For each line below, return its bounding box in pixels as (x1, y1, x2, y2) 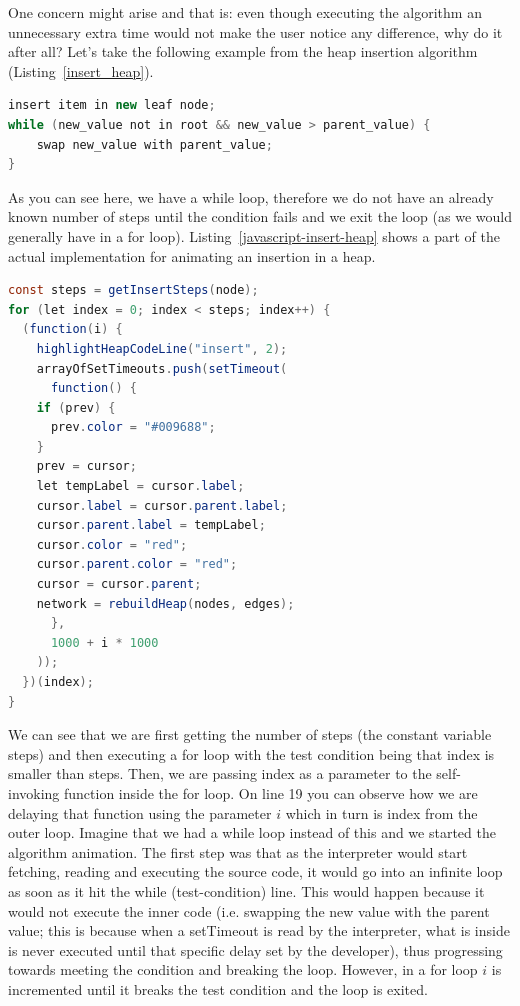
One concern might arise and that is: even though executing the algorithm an (8, 2, 482, 22)
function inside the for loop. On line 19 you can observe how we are (64, 782, 478, 803)
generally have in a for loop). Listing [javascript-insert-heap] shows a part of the (8, 225, 500, 246)
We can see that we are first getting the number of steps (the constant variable (8, 724, 492, 745)
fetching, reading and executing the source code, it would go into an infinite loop (8, 861, 503, 882)
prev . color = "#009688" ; (50, 420, 216, 435)
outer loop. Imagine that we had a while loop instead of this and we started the (8, 822, 496, 843)
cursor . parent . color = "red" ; (36, 557, 238, 572)
